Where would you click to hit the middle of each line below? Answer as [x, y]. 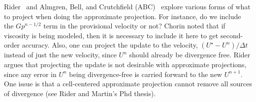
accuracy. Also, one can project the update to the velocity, [110, 45]
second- [232, 35]
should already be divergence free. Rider [190, 55]
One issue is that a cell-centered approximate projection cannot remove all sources [128, 84]
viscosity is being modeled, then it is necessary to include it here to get [111, 35]
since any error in [30, 74]
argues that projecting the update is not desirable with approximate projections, [125, 64]
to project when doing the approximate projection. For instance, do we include [123, 16]
